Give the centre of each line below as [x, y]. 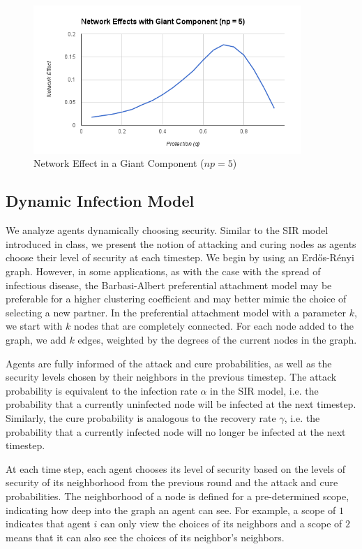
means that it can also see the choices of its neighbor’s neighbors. [145, 537]
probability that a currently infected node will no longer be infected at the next [176, 431]
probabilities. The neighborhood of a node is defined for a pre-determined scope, [178, 496]
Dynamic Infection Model [100, 201]
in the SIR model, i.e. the [264, 390]
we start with [34, 326]
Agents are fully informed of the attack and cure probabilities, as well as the [169, 363]
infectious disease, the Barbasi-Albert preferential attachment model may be [169, 285]
